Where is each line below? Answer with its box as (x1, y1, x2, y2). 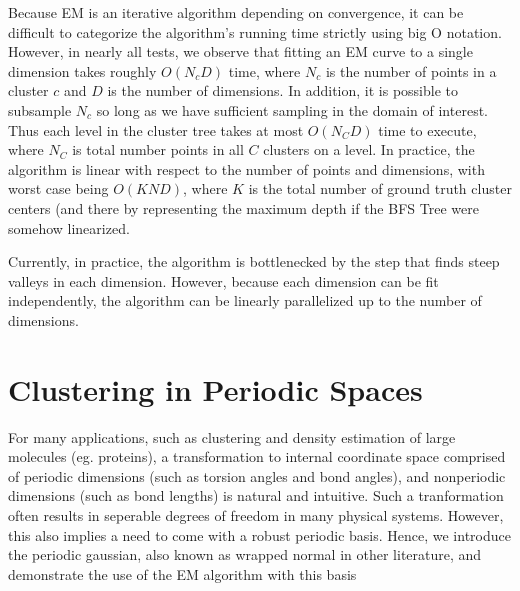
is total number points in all (72, 139, 244, 160)
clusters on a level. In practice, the (263, 139, 475, 160)
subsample (8, 99, 72, 120)
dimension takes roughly (8, 60, 157, 81)
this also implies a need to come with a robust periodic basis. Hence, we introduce (8, 524, 511, 545)
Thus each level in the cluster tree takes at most (8, 119, 304, 140)
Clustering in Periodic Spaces (8, 368, 423, 409)
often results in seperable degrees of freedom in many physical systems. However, (8, 505, 504, 525)
